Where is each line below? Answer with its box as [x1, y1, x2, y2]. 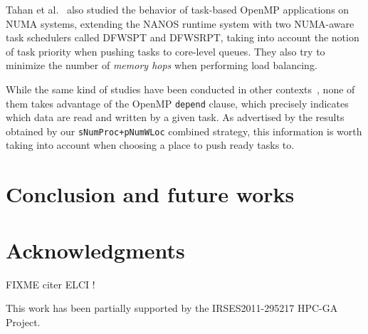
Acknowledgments [6, 235, 185, 264]
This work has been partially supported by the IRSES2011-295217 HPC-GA [6, 301, 338, 315]
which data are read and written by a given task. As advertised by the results [6, 110, 345, 125]
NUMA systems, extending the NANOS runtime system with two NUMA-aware [6, 16, 354, 31]
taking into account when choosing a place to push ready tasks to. [6, 137, 295, 152]
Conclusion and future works [6, 179, 295, 209]
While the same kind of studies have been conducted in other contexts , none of [6, 81, 355, 96]
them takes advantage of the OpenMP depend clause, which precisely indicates [6, 95, 349, 110]
